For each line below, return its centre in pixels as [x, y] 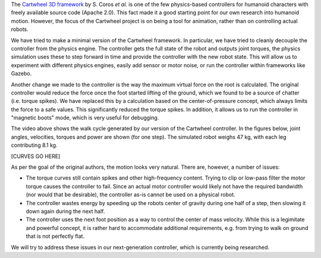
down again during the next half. [65, 211]
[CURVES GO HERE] [36, 156]
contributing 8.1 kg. [34, 145]
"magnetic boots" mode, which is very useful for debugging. [85, 118]
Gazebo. [21, 74]
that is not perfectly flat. [55, 236]
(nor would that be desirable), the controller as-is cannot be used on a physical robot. [131, 195]
